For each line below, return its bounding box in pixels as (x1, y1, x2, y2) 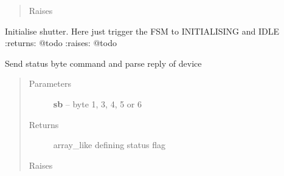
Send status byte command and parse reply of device (5, 56, 202, 69)
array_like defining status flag (53, 138, 165, 151)
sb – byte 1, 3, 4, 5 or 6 (53, 97, 142, 110)
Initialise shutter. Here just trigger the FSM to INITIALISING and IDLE (5, 24, 280, 37)
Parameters (29, 77, 71, 90)
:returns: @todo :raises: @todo (5, 36, 117, 49)
